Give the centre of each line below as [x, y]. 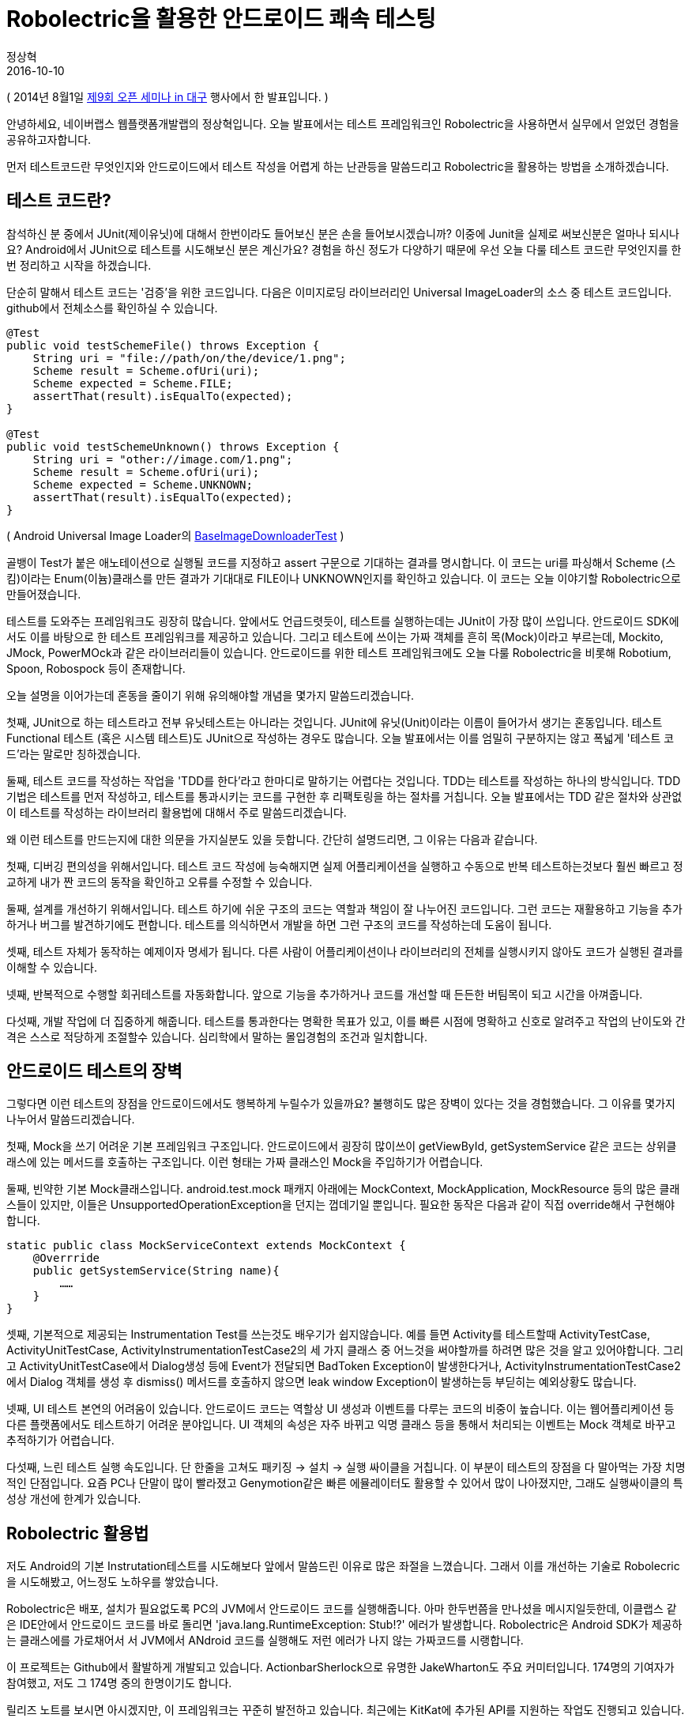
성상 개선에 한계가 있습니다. [74, 1499]
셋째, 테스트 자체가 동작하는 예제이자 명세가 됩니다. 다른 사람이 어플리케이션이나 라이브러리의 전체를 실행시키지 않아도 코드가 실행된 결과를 [345, 951]
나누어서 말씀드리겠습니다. [71, 1120]
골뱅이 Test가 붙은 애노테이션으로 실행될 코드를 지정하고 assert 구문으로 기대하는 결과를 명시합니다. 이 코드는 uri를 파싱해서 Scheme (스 [341, 562]
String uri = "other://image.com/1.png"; [163, 459]
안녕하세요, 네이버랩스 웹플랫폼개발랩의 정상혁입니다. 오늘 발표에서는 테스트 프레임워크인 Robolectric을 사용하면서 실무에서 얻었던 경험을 [343, 123]
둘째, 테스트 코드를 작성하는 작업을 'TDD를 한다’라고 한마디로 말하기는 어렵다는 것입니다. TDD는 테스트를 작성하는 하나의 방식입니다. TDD [344, 780]
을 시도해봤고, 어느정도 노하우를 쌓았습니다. [113, 1582]
